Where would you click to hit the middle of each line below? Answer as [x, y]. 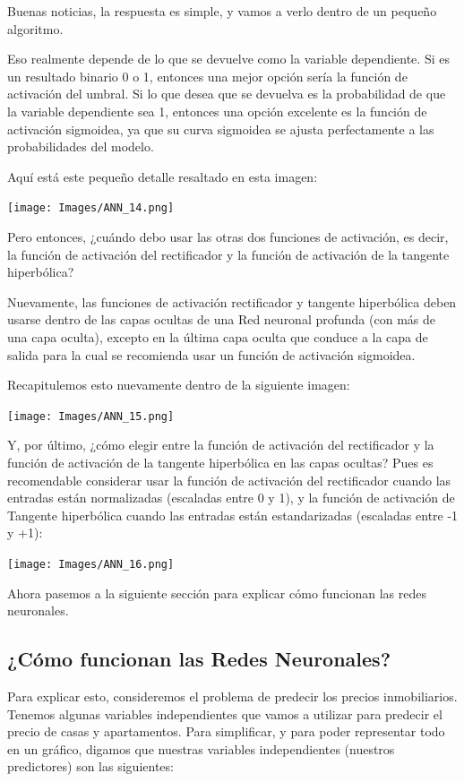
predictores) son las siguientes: [90, 766]
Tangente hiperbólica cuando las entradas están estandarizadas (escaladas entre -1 [233, 515]
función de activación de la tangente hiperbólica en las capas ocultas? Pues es [220, 462]
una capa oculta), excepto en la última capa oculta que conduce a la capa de [218, 336]
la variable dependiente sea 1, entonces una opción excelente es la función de [217, 111]
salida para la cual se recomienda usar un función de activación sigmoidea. [211, 354]
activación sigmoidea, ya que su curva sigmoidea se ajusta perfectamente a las [221, 129]
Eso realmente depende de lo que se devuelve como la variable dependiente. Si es [228, 59]
